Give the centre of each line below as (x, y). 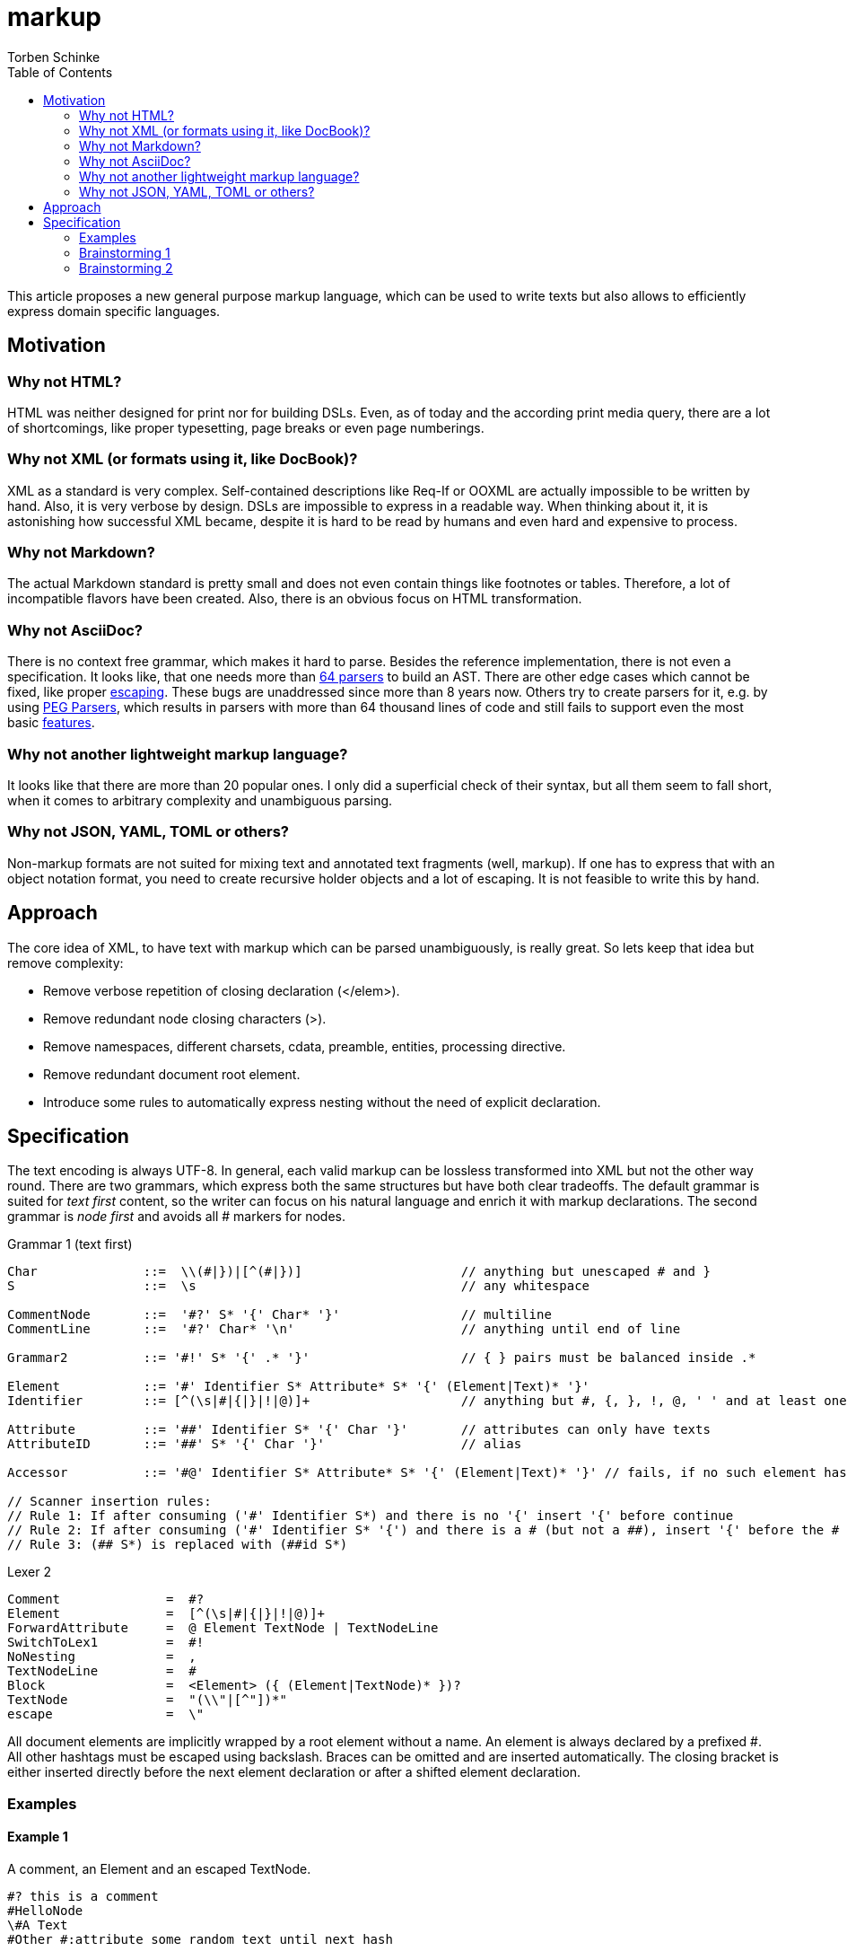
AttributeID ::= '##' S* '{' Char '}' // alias (265, 1444)
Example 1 (38, 1837)
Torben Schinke (54, 57)
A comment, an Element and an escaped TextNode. (159, 1869)
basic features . (51, 723)
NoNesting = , (102, 1657)
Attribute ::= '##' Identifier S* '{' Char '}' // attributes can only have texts (359, 1430)
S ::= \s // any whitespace (299, 1286)
